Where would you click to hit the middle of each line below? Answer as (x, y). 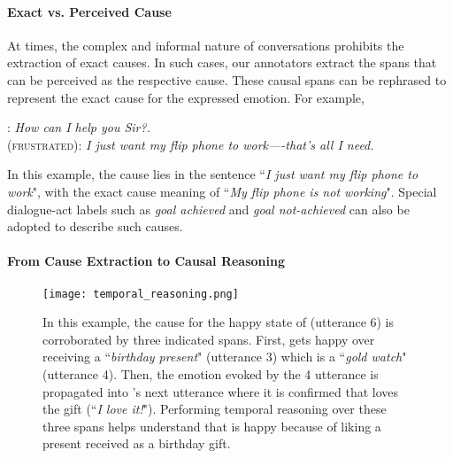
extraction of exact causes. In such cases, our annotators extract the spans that (222, 62)
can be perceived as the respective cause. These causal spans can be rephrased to (227, 79)
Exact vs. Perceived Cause (89, 11)
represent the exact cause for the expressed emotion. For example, (186, 97)
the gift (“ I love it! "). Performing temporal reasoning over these (215, 409)
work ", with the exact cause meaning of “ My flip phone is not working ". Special (222, 191)
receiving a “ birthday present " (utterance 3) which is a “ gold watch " (225, 357)
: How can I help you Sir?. (79, 127)
